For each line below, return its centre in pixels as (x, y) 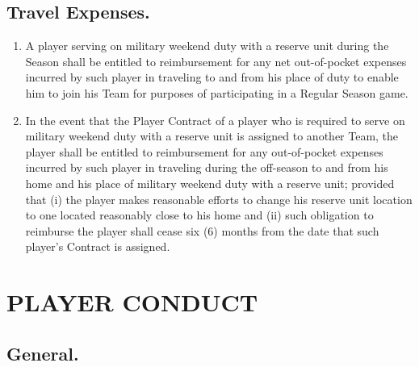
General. (43, 353)
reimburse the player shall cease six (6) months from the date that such (202, 230)
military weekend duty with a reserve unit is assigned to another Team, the (212, 136)
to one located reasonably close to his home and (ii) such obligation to (199, 215)
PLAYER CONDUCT (132, 302)
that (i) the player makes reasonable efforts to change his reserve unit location (219, 199)
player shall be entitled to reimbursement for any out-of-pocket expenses (204, 151)
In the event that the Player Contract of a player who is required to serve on (215, 120)
